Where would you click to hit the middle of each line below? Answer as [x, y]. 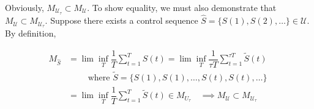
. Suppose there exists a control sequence [121, 20]
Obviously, [24, 7]
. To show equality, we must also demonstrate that [182, 7]
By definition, [31, 33]
